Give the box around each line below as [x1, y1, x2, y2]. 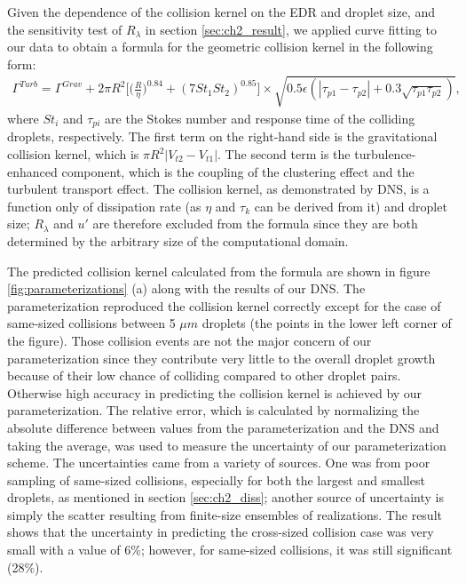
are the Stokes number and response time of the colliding [105, 108, 415, 127]
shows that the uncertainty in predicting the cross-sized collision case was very [7, 523, 434, 541]
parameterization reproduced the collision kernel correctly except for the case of [7, 296, 441, 315]
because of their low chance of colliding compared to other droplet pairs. [7, 366, 401, 385]
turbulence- [354, 145, 416, 163]
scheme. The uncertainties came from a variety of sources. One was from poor [7, 453, 430, 472]
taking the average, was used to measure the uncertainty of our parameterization [7, 435, 446, 454]
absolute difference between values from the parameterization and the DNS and [7, 418, 439, 436]
